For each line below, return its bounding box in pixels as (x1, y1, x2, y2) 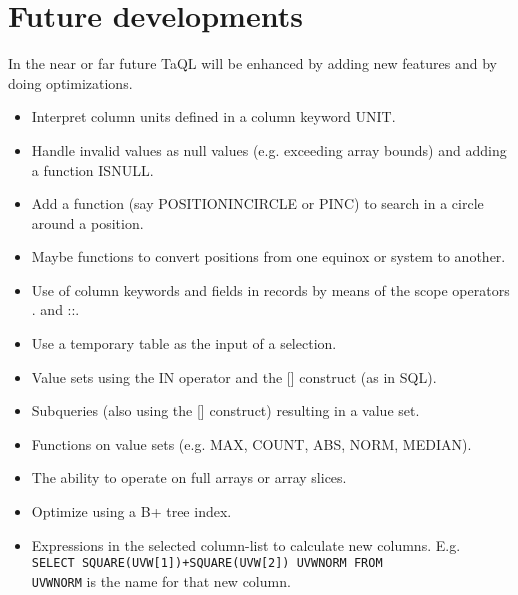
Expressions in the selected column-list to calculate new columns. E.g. (31, 534, 461, 555)
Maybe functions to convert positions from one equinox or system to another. (31, 246, 506, 267)
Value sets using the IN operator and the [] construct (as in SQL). (31, 366, 437, 387)
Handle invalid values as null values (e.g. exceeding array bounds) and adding (31, 139, 507, 160)
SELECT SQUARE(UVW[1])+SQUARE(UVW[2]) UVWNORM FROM (31, 556, 383, 571)
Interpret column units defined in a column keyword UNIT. (31, 106, 396, 127)
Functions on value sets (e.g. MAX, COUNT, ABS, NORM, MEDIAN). (31, 433, 472, 454)
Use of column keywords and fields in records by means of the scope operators (31, 279, 510, 300)
